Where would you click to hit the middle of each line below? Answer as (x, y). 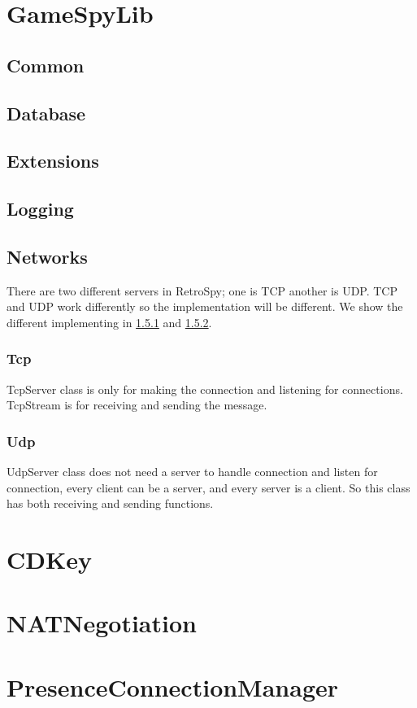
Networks (47, 256)
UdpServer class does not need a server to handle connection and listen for (192, 472)
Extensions (53, 161)
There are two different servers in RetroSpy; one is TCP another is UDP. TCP (202, 290)
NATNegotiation (102, 623)
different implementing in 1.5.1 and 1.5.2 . (109, 322)
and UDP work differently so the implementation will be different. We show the (205, 306)
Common (46, 65)
